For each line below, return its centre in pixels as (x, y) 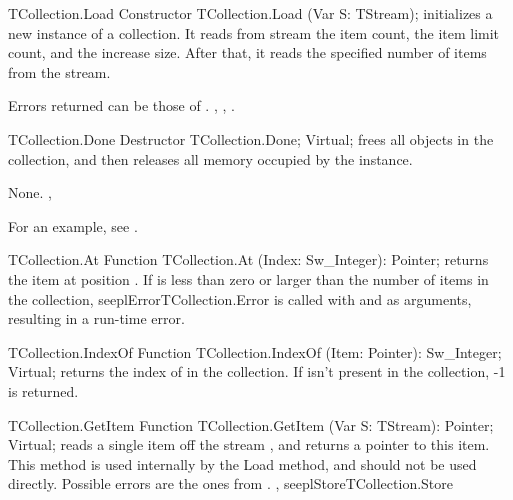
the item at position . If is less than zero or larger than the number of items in (248, 278)
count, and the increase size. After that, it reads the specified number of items (247, 52)
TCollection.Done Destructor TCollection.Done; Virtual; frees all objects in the (251, 138)
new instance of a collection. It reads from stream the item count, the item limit (254, 32)
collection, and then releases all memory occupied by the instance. (210, 158)
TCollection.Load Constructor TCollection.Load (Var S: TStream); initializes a (250, 13)
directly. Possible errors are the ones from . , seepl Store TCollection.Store (231, 483)
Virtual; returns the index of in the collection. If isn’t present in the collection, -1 (257, 371)
